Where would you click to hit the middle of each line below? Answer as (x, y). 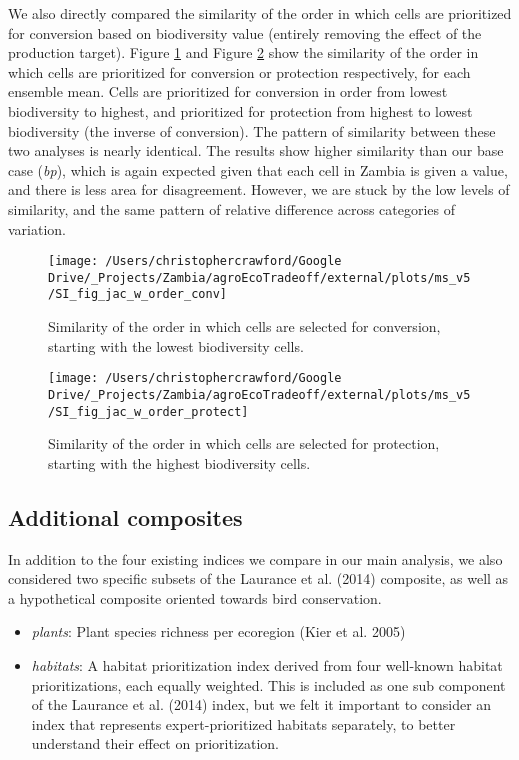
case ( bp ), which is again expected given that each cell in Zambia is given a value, (258, 169)
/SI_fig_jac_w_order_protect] (148, 411)
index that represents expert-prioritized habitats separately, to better (243, 723)
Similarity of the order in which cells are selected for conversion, (244, 326)
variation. (37, 228)
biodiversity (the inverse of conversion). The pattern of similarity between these (252, 130)
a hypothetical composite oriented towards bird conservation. (195, 597)
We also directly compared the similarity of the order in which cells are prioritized (260, 13)
